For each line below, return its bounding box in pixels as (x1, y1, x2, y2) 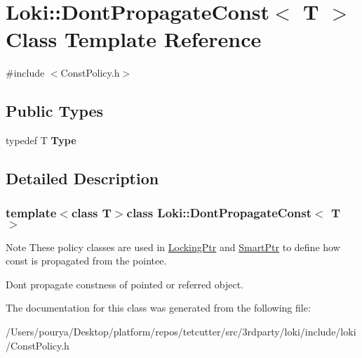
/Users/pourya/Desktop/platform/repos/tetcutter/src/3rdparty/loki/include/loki (6, 324, 356, 339)
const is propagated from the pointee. (6, 253, 167, 268)
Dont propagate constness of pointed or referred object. (6, 276, 243, 291)
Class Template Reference (6, 25, 262, 53)
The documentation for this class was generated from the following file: (6, 300, 311, 315)
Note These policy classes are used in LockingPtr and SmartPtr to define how (6, 239, 340, 254)
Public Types (6, 100, 104, 122)
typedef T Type (6, 133, 76, 148)
